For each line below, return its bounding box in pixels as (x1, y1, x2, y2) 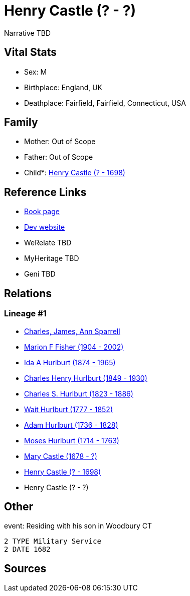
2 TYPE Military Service (4, 537, 101, 546)
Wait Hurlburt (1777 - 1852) (24, 405, 113, 414)
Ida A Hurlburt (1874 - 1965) (24, 358, 116, 367)
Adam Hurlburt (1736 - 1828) (24, 420, 118, 429)
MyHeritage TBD (24, 254, 79, 263)
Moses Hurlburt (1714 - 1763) (24, 436, 119, 445)
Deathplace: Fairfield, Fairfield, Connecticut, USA (24, 98, 186, 107)
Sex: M (24, 67, 47, 76)
